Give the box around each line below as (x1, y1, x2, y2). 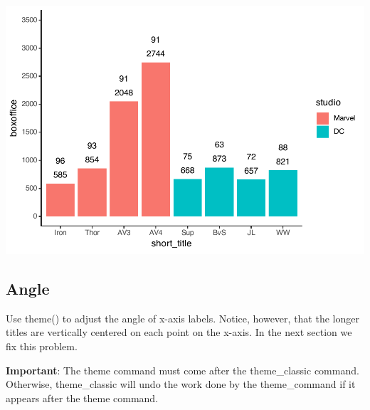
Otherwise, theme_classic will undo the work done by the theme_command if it (6, 377, 356, 391)
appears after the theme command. (6, 390, 159, 405)
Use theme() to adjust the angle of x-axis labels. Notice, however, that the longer (6, 310, 359, 325)
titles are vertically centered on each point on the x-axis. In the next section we (6, 325, 352, 340)
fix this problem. (6, 338, 78, 353)
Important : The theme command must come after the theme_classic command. (6, 362, 359, 377)
